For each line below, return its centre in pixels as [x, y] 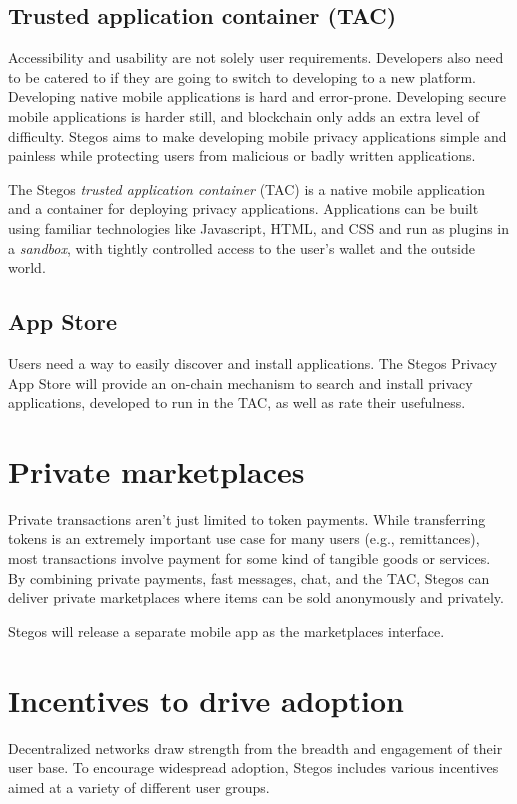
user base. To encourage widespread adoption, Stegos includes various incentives [253, 767]
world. [27, 267]
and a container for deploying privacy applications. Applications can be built [243, 208]
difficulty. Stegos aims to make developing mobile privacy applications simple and [257, 135]
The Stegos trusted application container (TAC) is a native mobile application [246, 188]
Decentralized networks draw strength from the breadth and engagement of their [255, 747]
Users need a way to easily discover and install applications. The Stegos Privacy [253, 362]
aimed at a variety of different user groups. [139, 786]
